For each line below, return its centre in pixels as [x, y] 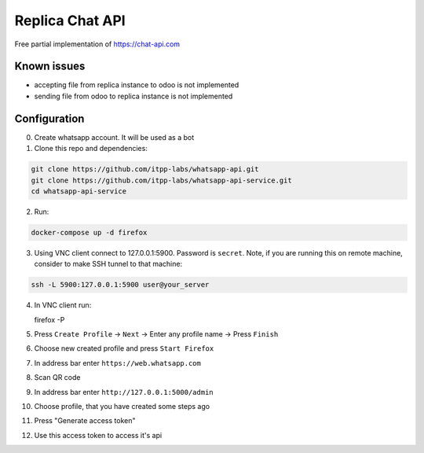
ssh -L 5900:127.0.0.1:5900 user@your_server [120, 285]
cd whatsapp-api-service [79, 191]
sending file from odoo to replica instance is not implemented [133, 96]
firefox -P [49, 319]
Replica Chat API [70, 20]
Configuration [49, 118]
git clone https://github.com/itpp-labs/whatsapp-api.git [145, 169]
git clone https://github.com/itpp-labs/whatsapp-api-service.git [161, 180]
